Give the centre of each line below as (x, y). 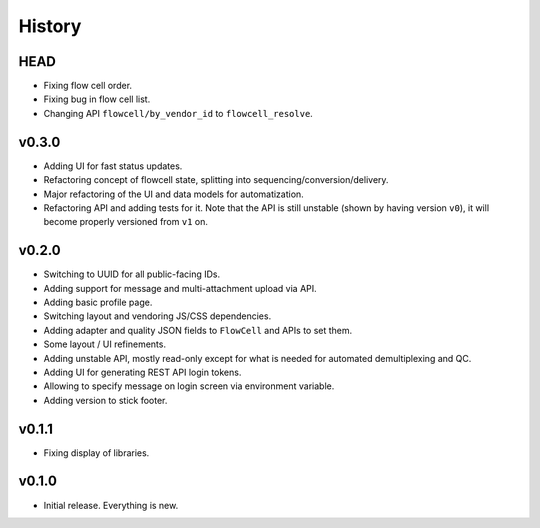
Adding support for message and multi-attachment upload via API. (180, 288)
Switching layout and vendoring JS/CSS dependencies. (157, 316)
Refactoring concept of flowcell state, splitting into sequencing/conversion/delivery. (216, 180)
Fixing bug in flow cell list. (97, 99)
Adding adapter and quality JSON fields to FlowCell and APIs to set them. (198, 330)
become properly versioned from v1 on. (126, 222)
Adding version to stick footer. (105, 400)
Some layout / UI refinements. (105, 344)
